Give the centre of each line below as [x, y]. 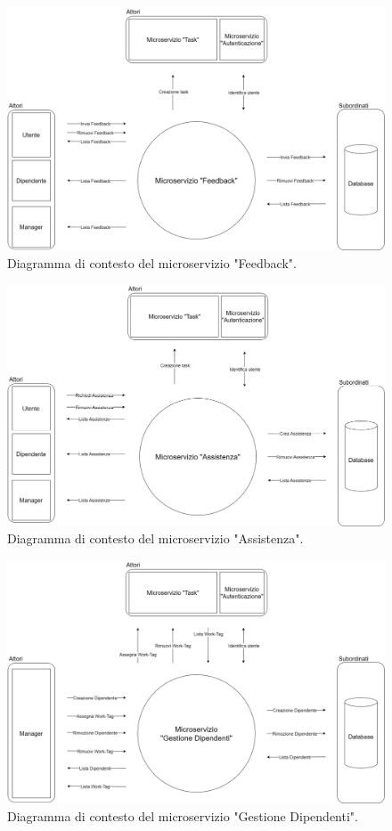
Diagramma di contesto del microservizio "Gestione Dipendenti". [183, 815]
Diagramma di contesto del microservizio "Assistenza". [155, 538]
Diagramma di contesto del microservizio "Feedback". [152, 262]
